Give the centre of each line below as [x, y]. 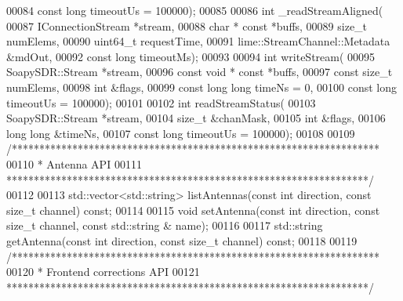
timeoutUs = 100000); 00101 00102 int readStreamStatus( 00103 [161, 102]
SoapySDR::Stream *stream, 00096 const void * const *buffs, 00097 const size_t [200, 72]
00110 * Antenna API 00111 [74, 163]
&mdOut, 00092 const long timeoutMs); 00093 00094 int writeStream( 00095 [191, 56]
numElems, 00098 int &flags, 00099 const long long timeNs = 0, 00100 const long [202, 87]
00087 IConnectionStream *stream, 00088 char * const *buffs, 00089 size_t [187, 25]
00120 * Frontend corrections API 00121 [103, 272]
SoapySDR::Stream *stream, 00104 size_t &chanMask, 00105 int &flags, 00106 [196, 118]
